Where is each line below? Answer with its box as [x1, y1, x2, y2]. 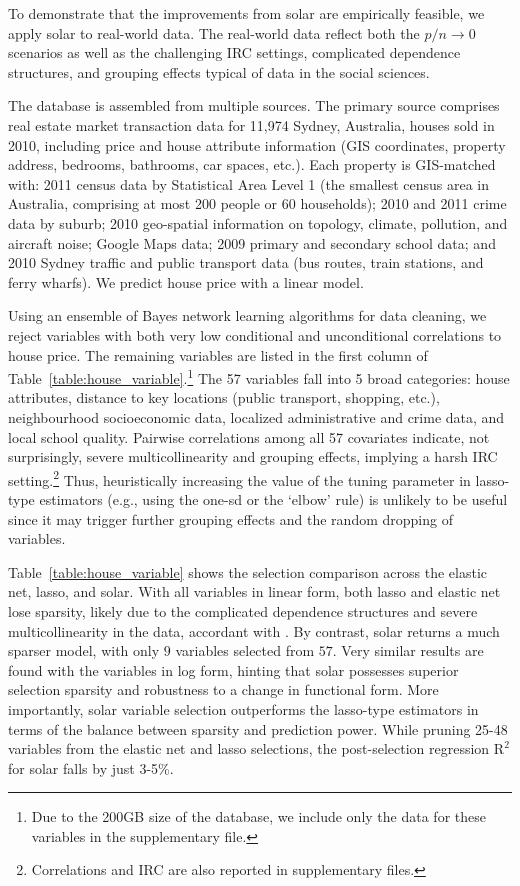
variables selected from [175, 640, 315, 661]
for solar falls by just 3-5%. [8, 757, 174, 778]
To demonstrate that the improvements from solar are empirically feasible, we [8, 3, 485, 23]
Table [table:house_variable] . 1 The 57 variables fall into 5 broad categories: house [8, 365, 510, 388]
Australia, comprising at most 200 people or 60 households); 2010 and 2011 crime [8, 193, 507, 214]
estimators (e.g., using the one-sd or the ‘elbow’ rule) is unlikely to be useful [39, 488, 508, 509]
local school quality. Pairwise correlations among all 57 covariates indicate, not [8, 426, 490, 447]
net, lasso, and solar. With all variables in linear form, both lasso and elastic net [8, 581, 501, 602]
